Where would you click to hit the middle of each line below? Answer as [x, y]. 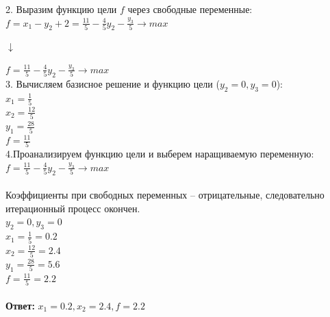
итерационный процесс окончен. [73, 208]
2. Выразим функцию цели [61, 9]
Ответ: [20, 305]
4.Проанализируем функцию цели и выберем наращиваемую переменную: [160, 154]
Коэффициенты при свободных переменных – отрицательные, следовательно [165, 195]
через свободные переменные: [190, 9]
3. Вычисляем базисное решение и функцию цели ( [113, 83]
